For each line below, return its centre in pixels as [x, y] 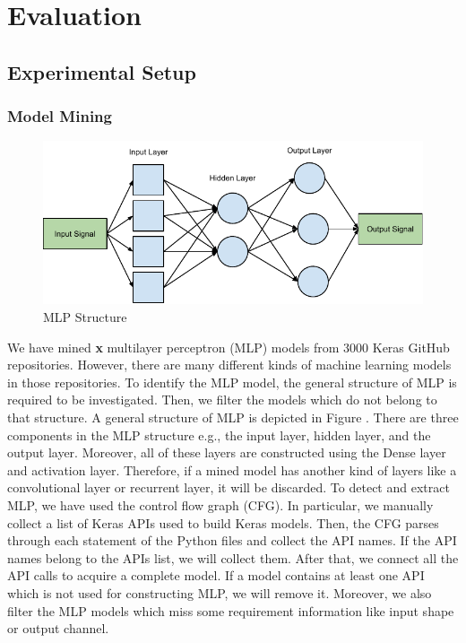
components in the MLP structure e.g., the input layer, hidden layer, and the [219, 434]
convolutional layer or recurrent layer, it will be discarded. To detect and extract [229, 487]
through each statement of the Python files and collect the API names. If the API [232, 540]
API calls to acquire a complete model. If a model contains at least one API [216, 575]
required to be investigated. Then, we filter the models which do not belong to [222, 400]
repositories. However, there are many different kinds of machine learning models [229, 365]
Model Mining [60, 116]
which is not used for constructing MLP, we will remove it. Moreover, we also [220, 592]
